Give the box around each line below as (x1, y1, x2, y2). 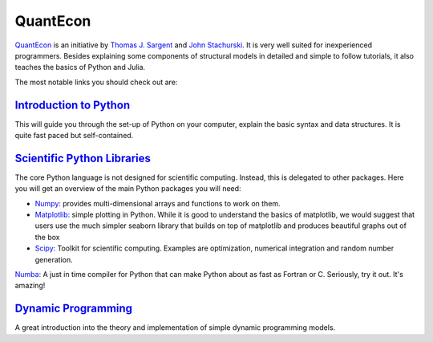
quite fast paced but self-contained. (14, 131, 134, 140)
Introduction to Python (14, 98, 131, 112)
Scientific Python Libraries (14, 151, 152, 165)
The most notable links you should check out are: (14, 77, 178, 87)
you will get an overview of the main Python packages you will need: (14, 184, 241, 193)
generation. (34, 254, 73, 264)
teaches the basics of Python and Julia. (14, 63, 146, 72)
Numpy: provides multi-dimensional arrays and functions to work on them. (34, 198, 281, 208)
